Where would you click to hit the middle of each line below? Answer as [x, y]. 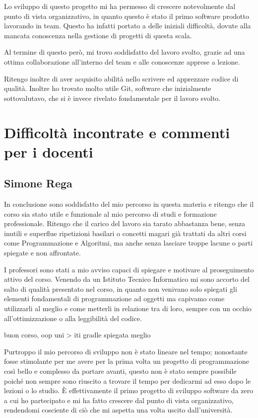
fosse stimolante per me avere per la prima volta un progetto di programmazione [127, 361]
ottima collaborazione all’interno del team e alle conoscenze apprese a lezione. [122, 61]
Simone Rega [38, 183]
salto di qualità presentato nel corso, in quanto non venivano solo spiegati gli [121, 289]
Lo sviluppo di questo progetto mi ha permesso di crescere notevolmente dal [120, 6]
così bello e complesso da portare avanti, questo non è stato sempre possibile [120, 371]
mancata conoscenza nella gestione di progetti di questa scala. [98, 35]
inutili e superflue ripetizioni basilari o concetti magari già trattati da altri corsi [125, 233]
